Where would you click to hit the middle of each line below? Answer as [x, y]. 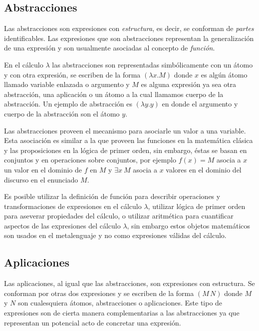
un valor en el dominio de [43, 169]
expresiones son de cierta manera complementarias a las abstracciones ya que [122, 313]
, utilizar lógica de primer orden [197, 206]
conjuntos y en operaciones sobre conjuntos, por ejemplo [90, 160]
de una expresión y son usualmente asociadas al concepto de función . [110, 48]
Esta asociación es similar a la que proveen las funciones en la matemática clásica [129, 140]
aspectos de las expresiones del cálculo [62, 225]
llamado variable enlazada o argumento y [67, 84]
